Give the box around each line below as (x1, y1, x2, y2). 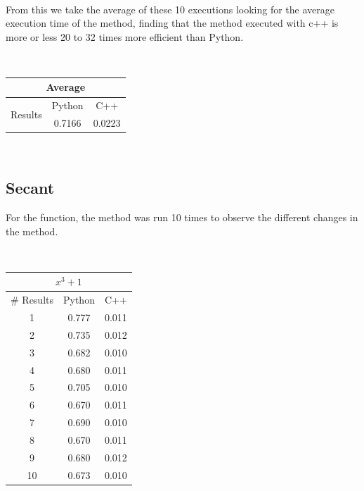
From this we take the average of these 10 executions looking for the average (6, 1, 334, 16)
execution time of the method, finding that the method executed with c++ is (6, 15, 339, 30)
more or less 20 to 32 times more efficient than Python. (6, 29, 244, 44)
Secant (6, 177, 55, 199)
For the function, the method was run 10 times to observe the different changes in (6, 210, 358, 225)
